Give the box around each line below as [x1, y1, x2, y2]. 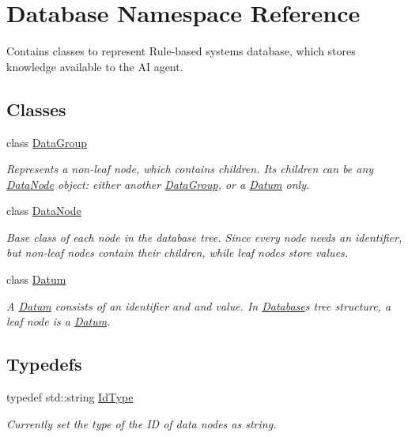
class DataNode [6, 202, 81, 219]
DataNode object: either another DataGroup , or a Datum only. [6, 175, 310, 192]
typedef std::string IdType [6, 389, 134, 405]
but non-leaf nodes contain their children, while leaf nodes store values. [6, 244, 349, 261]
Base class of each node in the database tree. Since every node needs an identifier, [6, 228, 402, 245]
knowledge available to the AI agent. [6, 58, 183, 74]
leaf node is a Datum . [6, 313, 111, 330]
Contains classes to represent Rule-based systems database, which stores [6, 43, 356, 59]
